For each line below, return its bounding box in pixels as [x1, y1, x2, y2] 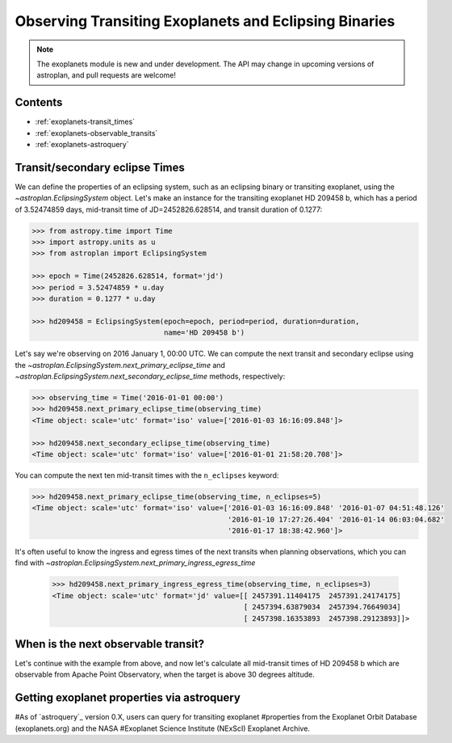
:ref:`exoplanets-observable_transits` [35, 128, 158, 137]
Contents [15, 95, 63, 109]
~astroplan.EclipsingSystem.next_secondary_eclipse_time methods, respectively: [15, 371, 286, 381]
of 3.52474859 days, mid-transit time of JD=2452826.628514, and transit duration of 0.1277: [15, 205, 323, 214]
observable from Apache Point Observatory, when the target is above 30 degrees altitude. [15, 669, 315, 679]
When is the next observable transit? [15, 637, 205, 651]
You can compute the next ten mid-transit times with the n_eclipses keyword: [15, 470, 279, 480]
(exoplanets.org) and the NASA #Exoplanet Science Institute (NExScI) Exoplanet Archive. [15, 724, 311, 733]
